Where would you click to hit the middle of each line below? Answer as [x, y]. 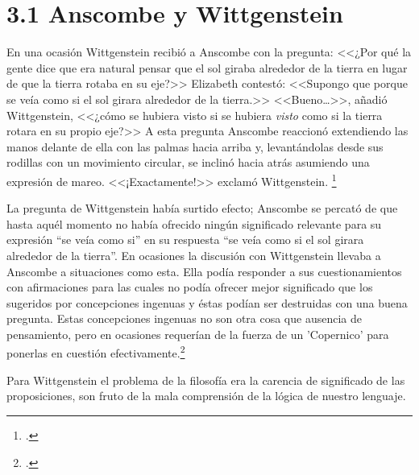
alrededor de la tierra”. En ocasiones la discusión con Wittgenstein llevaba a [194, 255]
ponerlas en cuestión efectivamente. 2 [96, 352]
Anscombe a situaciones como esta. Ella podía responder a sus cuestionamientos [204, 271]
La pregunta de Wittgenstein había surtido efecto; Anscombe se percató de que [202, 208]
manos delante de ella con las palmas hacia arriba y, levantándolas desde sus [195, 146]
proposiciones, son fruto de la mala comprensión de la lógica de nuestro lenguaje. [206, 396]
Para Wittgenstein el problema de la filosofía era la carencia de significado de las [206, 380]
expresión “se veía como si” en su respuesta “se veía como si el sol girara [185, 240]
